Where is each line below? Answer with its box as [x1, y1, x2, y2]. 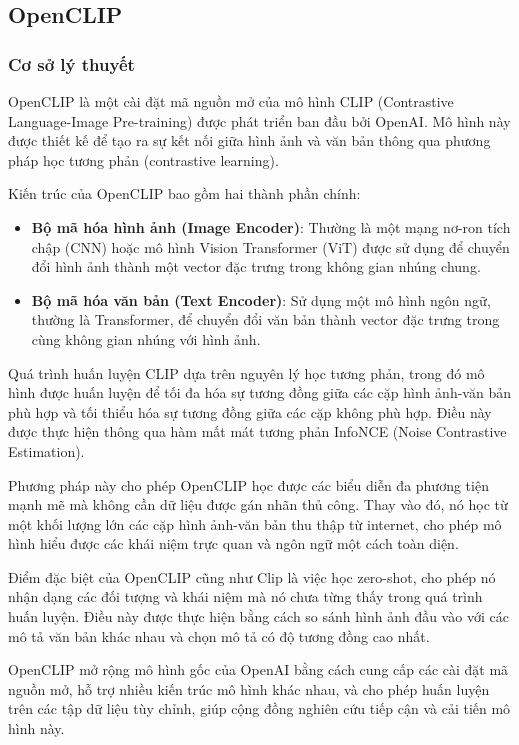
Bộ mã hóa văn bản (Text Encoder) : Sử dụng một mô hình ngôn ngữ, [31, 289, 491, 310]
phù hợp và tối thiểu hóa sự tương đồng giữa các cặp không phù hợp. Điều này [8, 401, 492, 422]
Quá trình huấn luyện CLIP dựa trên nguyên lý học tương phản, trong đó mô [8, 362, 485, 383]
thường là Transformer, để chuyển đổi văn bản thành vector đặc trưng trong [31, 309, 500, 330]
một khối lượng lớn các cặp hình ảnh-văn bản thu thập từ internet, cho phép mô [8, 513, 502, 534]
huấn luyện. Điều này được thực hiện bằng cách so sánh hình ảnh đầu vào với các [8, 606, 509, 627]
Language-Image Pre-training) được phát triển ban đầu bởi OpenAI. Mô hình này [8, 110, 511, 131]
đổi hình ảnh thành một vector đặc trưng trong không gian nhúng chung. [31, 256, 481, 277]
